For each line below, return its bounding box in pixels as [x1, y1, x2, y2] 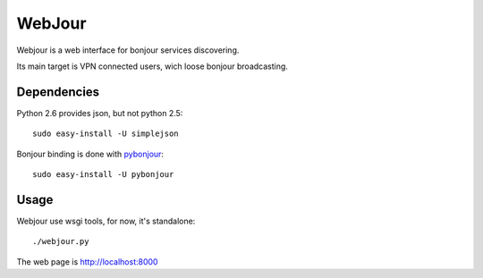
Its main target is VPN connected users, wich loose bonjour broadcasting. [16, 61, 288, 72]
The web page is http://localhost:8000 [16, 256, 158, 267]
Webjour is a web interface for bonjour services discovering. [16, 45, 240, 55]
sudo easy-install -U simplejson [32, 129, 179, 139]
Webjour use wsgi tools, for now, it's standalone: [16, 215, 196, 226]
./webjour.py [32, 237, 89, 247]
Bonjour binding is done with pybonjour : [16, 148, 165, 159]
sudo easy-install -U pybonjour [32, 170, 174, 180]
